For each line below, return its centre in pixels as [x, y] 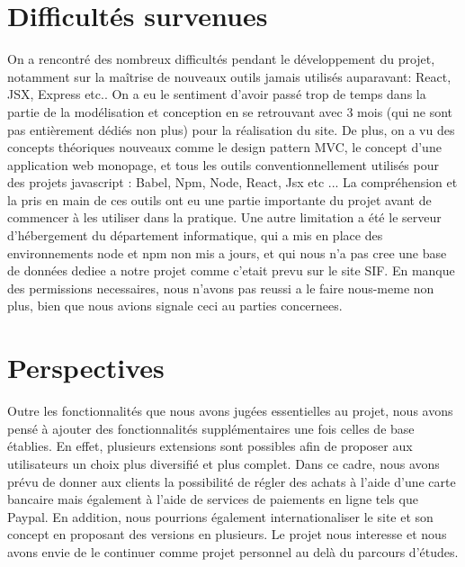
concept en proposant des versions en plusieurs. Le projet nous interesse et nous [227, 534]
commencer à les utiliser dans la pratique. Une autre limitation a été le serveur [224, 217]
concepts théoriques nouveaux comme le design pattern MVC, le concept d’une [224, 147]
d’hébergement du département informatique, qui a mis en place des [195, 235]
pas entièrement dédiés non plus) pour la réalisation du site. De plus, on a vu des [231, 129]
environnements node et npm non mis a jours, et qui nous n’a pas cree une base [227, 252]
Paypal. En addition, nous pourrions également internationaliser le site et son [220, 516]
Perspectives [86, 368]
